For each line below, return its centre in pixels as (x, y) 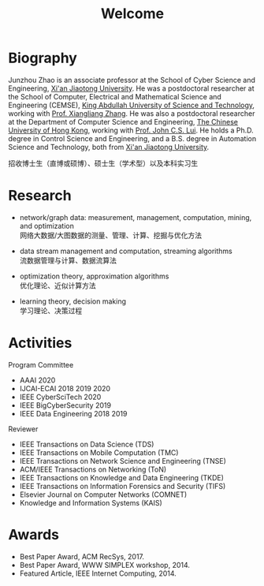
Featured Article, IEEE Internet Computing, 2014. (98, 573)
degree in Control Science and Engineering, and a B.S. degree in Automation (132, 138)
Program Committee (41, 364)
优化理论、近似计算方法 (58, 286)
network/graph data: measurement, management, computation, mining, (136, 217)
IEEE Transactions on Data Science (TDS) (87, 444)
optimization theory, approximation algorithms (94, 276)
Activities (40, 343)
